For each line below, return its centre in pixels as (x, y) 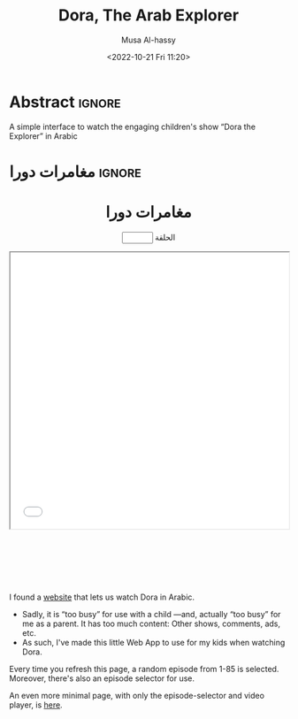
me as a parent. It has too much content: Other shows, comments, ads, (151, 623)
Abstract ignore (65, 102)
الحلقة (165, 237)
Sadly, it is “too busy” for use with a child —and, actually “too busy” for (151, 615)
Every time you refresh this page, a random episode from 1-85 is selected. (144, 669)
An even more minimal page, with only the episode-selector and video (137, 696)
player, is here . (36, 705)
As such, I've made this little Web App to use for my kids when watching (153, 643)
